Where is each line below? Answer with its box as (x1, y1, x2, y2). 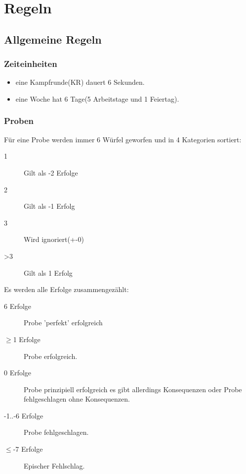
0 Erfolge (4, 367, 32, 378)
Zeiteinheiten (4, 58, 57, 70)
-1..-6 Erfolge (4, 410, 43, 420)
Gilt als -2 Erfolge (24, 167, 78, 178)
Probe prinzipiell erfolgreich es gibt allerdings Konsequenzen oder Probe (24, 384, 242, 394)
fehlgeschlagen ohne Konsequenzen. (24, 394, 130, 404)
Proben (4, 115, 34, 127)
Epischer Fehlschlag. (24, 460, 85, 471)
